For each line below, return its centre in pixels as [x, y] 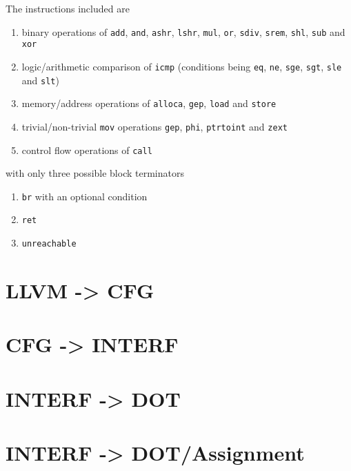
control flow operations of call [87, 150]
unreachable [49, 244]
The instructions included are [68, 8]
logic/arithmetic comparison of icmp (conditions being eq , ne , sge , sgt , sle [182, 66]
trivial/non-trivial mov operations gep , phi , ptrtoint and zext [154, 126]
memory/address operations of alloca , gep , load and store [149, 103]
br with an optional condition [84, 196]
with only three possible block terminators [95, 173]
